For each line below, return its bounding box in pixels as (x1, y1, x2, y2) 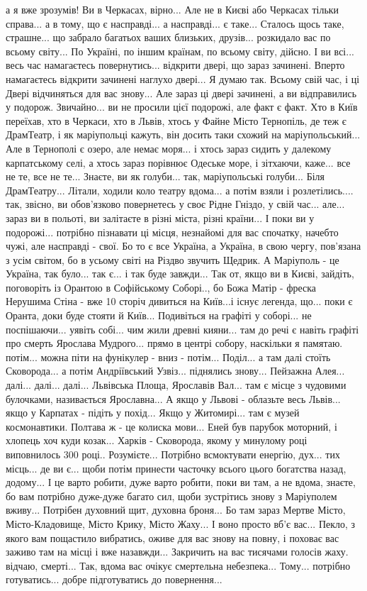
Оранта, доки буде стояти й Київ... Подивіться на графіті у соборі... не (6, 308, 312, 323)
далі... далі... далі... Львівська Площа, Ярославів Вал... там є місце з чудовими (6, 377, 346, 392)
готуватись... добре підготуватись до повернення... (6, 572, 222, 587)
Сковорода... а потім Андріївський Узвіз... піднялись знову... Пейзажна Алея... (6, 363, 345, 378)
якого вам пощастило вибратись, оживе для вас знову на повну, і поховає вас (6, 530, 339, 545)
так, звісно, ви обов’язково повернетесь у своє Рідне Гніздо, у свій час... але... (6, 197, 345, 211)
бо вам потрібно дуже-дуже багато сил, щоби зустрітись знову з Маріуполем (6, 488, 337, 503)
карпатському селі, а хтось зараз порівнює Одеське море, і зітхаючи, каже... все (6, 155, 351, 170)
